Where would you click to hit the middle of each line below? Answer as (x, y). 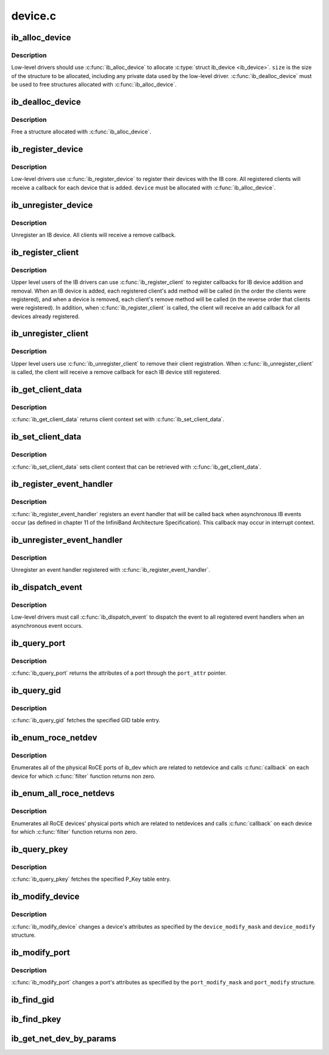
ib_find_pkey (36, 1019)
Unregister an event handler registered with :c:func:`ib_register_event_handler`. (111, 570)
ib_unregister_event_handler (67, 540)
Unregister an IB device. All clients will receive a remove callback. (94, 235)
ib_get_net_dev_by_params (64, 1038)
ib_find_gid (33, 1000)
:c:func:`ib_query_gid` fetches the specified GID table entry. (86, 720)
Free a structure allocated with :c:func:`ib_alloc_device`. (81, 132)
